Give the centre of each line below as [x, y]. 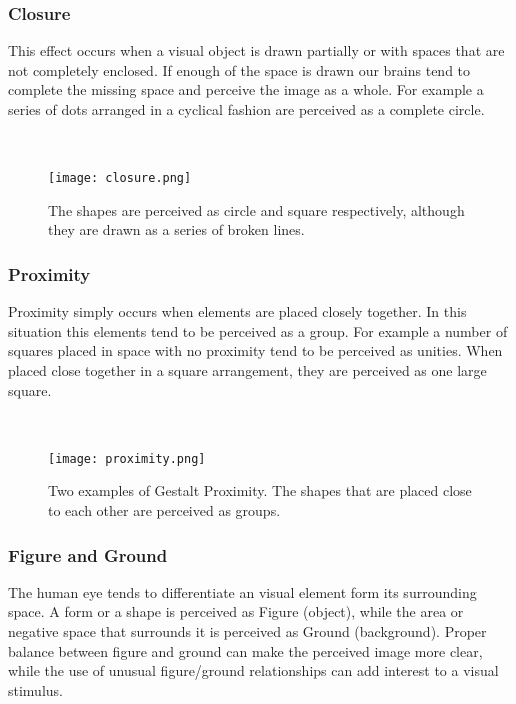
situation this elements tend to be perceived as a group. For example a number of [258, 330]
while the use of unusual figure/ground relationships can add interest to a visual [253, 670]
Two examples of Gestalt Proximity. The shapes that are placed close [260, 490]
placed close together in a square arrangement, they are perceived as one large [247, 370]
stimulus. [35, 689]
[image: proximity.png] [127, 458]
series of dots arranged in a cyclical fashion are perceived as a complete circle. [246, 109]
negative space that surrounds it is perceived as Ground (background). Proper [247, 631]
